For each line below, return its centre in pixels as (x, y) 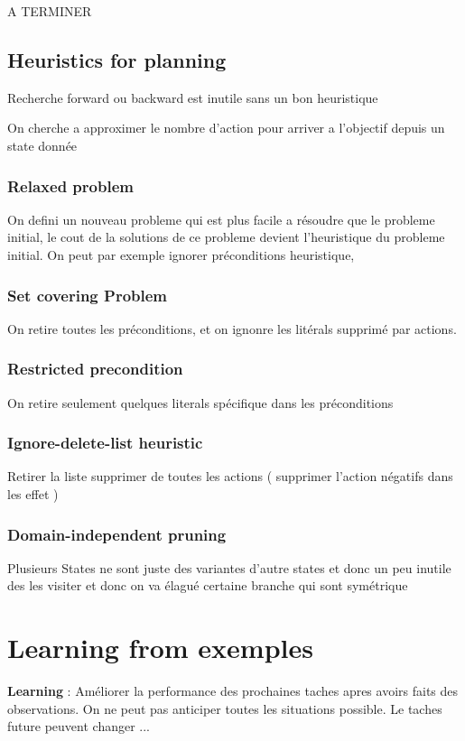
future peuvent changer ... (79, 726)
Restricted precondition (95, 369)
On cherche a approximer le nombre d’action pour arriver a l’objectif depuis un (226, 128)
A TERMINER (50, 11)
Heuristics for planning (117, 59)
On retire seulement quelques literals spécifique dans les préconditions (200, 402)
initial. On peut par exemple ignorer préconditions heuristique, (181, 254)
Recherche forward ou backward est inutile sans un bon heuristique (193, 97)
